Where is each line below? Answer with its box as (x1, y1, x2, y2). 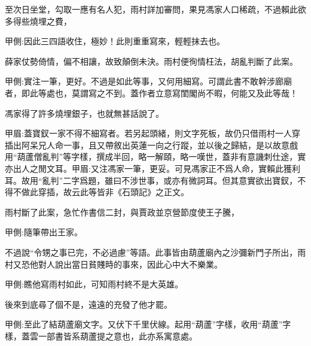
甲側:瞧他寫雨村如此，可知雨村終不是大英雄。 (5, 278, 183, 290)
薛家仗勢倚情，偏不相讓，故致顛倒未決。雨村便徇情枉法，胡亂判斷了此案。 (5, 54, 298, 67)
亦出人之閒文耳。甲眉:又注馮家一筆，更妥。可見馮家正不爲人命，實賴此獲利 (5, 162, 300, 174)
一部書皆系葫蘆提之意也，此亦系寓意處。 (38, 329, 197, 342)
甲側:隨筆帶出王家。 (5, 226, 83, 238)
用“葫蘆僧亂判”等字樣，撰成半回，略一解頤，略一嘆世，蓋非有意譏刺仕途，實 (5, 150, 306, 163)
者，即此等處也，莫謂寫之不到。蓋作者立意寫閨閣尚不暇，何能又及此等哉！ (5, 86, 298, 99)
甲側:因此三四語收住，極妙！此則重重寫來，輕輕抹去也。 (5, 35, 225, 47)
